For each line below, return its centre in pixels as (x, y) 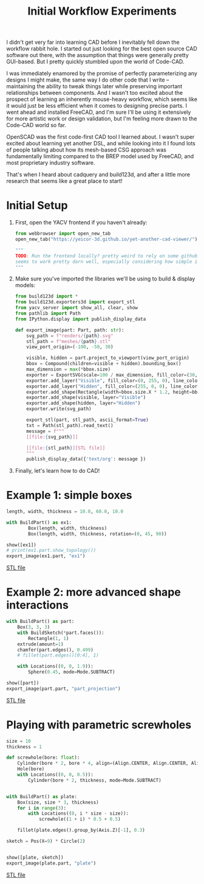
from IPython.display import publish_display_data (80, 319)
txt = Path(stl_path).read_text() (70, 425)
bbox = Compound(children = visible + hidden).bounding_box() (104, 364)
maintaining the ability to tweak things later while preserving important (94, 86)
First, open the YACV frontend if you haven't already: (81, 223)
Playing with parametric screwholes (99, 725)
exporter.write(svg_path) (59, 409)
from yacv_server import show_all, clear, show (76, 308)
